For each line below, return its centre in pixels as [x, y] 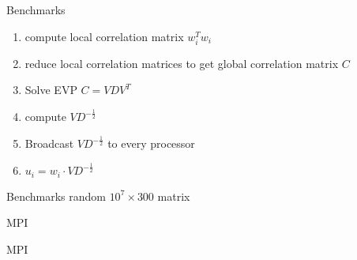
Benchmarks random [56, 196]
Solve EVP [51, 90]
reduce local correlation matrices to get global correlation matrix [182, 63]
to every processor [151, 143]
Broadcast [49, 143]
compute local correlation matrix [104, 36]
